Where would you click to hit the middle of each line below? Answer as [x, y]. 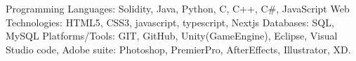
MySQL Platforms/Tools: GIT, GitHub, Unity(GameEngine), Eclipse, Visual [172, 36]
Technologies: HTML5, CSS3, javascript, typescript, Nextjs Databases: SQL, [170, 22]
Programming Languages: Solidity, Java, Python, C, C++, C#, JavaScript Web [178, 8]
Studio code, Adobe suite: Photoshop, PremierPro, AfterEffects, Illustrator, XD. [178, 49]
